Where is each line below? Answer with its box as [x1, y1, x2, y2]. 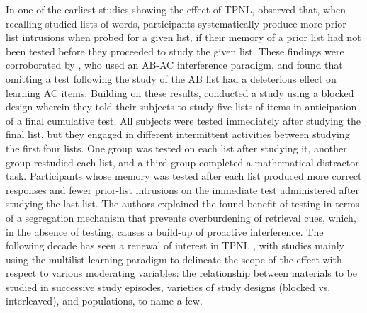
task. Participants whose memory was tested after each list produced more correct [6, 169, 362, 183]
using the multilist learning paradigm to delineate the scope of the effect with [6, 251, 342, 266]
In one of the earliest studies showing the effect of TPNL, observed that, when [6, 2, 346, 16]
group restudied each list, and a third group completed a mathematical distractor [6, 154, 359, 169]
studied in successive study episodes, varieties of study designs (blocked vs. [6, 279, 331, 294]
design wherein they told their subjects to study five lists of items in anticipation [6, 99, 357, 114]
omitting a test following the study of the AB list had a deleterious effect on [6, 71, 337, 86]
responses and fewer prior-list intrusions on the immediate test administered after [6, 182, 360, 197]
